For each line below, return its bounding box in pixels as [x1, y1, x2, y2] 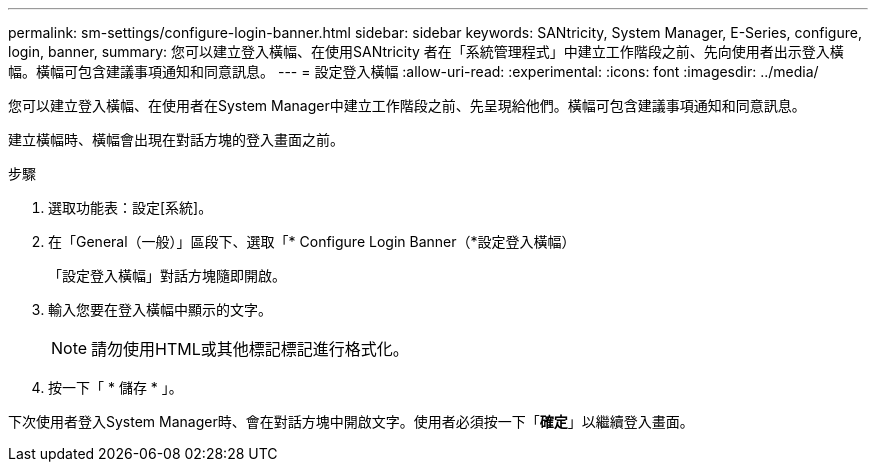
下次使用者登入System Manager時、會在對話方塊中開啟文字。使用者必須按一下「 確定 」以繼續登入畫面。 [8, 413, 694, 430]
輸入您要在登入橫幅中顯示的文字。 [48, 301, 272, 318]
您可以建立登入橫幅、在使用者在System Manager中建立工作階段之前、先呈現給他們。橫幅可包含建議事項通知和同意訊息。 [8, 97, 806, 114]
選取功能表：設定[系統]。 [48, 199, 213, 216]
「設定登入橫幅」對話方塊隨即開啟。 [48, 267, 286, 284]
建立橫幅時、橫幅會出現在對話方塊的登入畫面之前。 [8, 131, 344, 148]
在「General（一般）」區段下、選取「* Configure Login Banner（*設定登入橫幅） [48, 233, 576, 250]
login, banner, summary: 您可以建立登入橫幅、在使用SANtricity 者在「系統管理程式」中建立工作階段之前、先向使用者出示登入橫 [8, 43, 844, 60]
